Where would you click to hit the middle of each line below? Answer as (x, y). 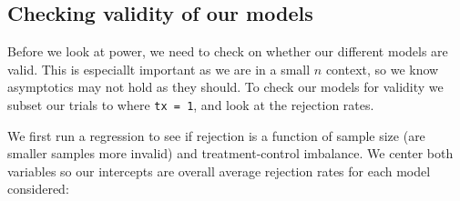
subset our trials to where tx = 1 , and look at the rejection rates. (191, 104)
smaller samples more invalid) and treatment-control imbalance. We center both (230, 153)
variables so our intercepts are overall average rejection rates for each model (219, 171)
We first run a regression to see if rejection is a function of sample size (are (216, 135)
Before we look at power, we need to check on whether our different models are (228, 51)
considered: (38, 189)
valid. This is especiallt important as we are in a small (159, 69)
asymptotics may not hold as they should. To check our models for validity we (225, 87)
